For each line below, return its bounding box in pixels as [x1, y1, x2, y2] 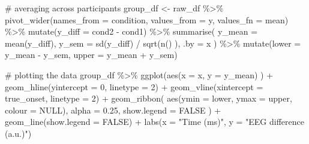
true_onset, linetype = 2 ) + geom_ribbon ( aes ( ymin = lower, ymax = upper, [5, 92, 292, 105]
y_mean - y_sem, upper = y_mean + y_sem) [5, 48, 178, 61]
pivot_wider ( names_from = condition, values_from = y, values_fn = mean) [5, 13, 289, 26]
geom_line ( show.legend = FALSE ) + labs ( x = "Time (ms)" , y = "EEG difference [5, 115, 304, 128]
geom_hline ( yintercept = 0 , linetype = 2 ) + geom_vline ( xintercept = [5, 80, 263, 93]
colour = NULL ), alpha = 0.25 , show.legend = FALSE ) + [5, 103, 221, 116]
